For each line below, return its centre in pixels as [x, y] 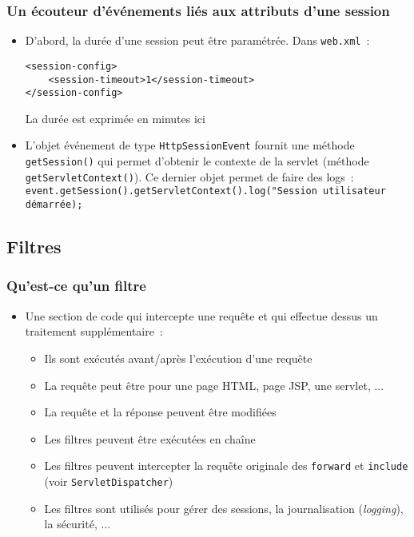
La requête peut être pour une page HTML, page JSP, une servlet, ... [214, 385]
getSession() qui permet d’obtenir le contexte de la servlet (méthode [197, 161]
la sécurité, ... [78, 524]
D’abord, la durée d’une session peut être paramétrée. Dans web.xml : [197, 40]
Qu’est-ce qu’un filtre [76, 286]
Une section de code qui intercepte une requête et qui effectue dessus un [201, 315]
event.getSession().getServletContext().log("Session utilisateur [205, 191]
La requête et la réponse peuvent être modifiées [160, 412]
